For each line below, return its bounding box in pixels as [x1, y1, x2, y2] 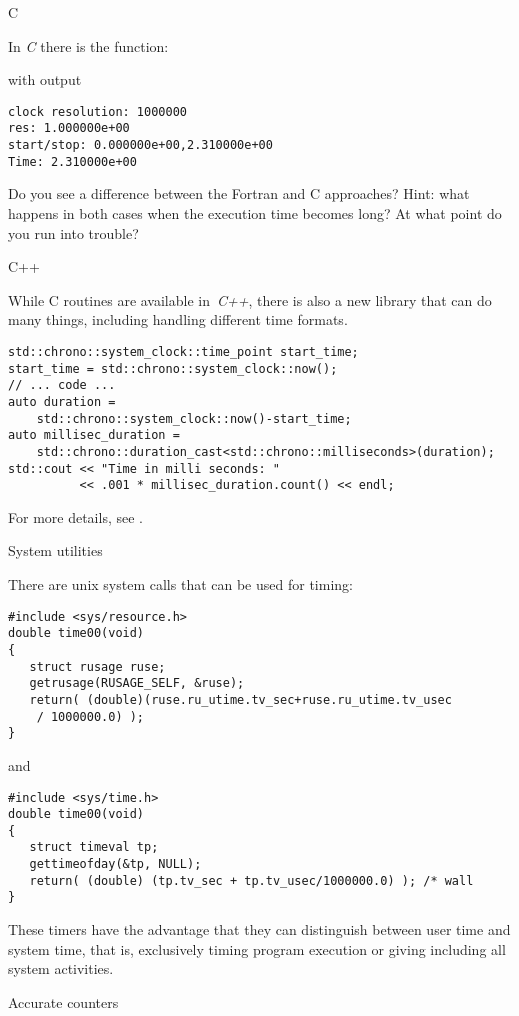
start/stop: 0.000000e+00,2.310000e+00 [8, 138, 273, 153]
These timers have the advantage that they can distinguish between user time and [8, 919, 511, 940]
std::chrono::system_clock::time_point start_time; [8, 344, 359, 359]
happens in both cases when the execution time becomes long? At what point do [8, 203, 502, 223]
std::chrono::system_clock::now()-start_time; [36, 411, 352, 426]
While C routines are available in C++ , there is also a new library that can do [8, 289, 492, 310]
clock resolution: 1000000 [8, 104, 187, 119]
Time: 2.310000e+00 [8, 154, 137, 169]
